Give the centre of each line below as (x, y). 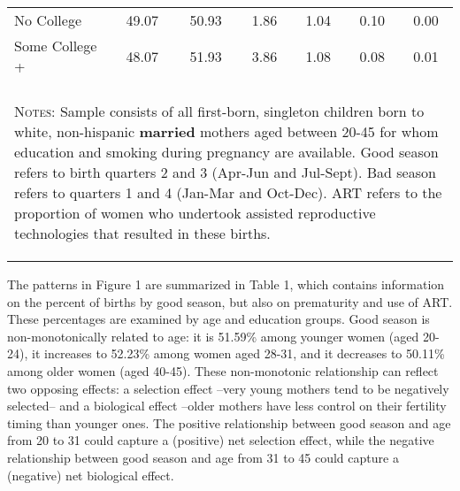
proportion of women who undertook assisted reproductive (195, 213)
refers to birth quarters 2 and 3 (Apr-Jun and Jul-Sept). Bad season (225, 172)
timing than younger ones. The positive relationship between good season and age (229, 422)
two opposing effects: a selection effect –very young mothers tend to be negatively (228, 388)
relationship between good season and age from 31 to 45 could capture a (203, 457)
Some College (56, 46)
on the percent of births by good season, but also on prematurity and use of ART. (230, 301)
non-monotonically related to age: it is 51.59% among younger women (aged (213, 336)
